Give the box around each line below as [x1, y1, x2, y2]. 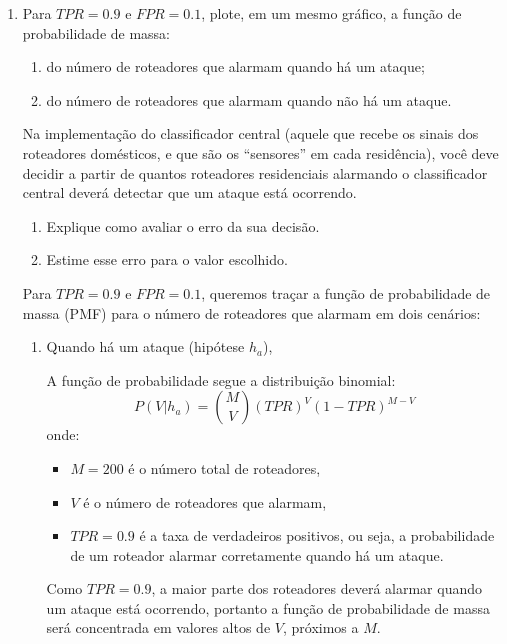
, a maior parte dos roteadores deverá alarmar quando [151, 578, 483, 599]
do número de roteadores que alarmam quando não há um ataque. [46, 89, 452, 110]
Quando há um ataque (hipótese [46, 336, 245, 357]
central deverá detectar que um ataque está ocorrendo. [22, 182, 357, 203]
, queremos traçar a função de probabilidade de [201, 282, 491, 303]
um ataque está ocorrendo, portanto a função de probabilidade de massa [46, 597, 490, 618]
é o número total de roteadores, [128, 457, 321, 478]
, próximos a [282, 617, 359, 638]
